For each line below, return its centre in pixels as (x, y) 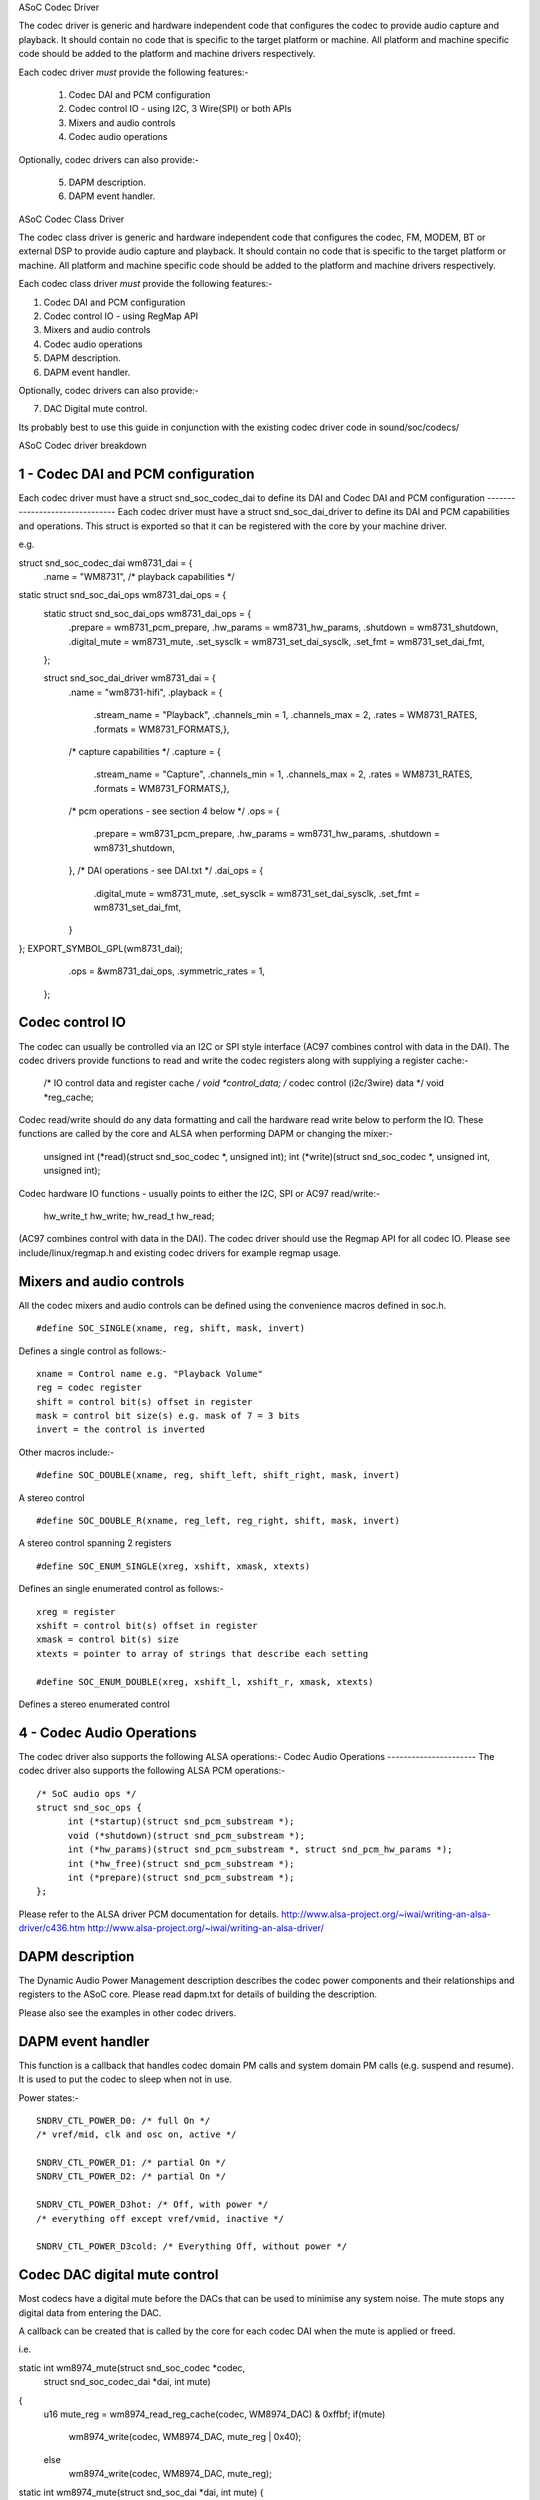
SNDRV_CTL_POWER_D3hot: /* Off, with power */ (152, 2204)
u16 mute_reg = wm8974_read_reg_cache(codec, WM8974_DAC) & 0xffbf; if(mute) (214, 2414)
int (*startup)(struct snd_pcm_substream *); (181, 1821)
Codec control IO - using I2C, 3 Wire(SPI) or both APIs (180, 109)
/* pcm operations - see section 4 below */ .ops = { (174, 811)
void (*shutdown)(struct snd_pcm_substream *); (186, 1835)
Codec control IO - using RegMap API (121, 316)
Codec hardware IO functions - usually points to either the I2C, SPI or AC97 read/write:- (199, 1193)
